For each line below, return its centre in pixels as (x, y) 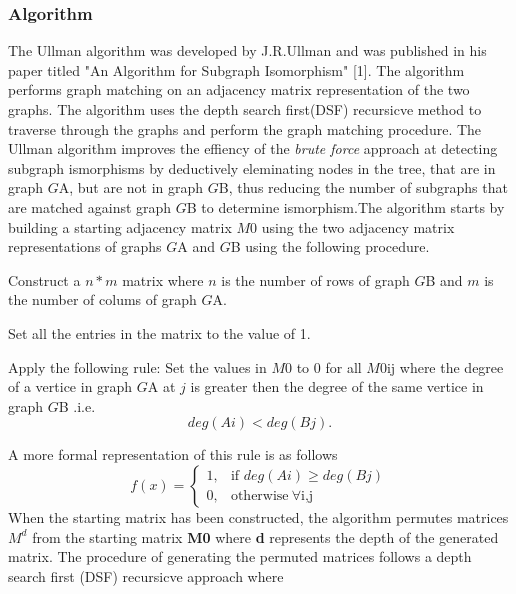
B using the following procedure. (330, 246)
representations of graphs (85, 246)
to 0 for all (329, 366)
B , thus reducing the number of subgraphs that (363, 187)
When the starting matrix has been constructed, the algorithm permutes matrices (258, 516)
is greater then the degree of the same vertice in (337, 386)
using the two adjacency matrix (358, 226)
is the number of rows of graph (315, 279)
